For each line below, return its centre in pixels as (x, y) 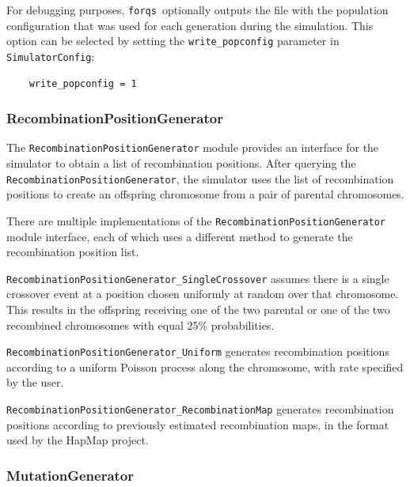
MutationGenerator (70, 475)
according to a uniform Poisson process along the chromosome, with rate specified (205, 366)
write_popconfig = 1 (83, 83)
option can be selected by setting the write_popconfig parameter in (173, 41)
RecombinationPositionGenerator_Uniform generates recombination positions (198, 351)
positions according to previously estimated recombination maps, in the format (198, 424)
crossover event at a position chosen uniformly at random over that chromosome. (203, 294)
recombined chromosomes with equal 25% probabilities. (140, 325)
